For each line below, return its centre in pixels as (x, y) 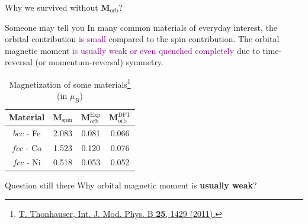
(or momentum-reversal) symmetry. (99, 62)
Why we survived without (52, 7)
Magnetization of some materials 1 (70, 83)
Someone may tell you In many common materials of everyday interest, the (141, 27)
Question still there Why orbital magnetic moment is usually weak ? (131, 185)
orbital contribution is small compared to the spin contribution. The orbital (142, 39)
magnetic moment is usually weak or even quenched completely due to (132, 50)
